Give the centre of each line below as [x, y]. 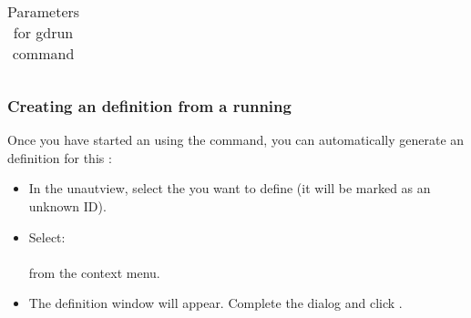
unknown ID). [67, 206]
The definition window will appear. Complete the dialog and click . [215, 303]
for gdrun [43, 32]
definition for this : [60, 157]
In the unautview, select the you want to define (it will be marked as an [230, 188]
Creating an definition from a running [149, 105]
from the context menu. [94, 272]
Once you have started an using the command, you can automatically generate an [236, 140]
